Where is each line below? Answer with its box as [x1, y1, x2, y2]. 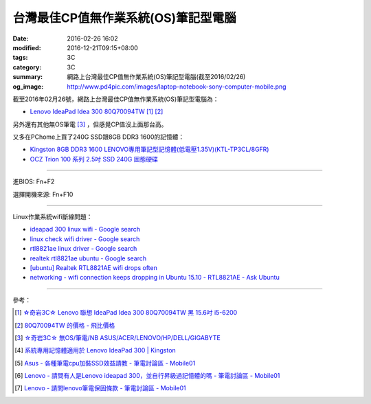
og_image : [12, 82, 44, 91]
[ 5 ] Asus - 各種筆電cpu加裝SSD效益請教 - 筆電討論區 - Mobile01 [14, 359, 196, 367]
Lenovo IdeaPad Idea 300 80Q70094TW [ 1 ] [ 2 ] [30, 107, 164, 116]
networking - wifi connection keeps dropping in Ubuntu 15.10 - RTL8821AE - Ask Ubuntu [30, 273, 280, 282]
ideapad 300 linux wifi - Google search [30, 225, 141, 234]
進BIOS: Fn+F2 [12, 177, 55, 186]
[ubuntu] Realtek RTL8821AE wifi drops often [30, 263, 157, 271]
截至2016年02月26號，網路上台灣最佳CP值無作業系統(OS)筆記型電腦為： [12, 95, 219, 103]
